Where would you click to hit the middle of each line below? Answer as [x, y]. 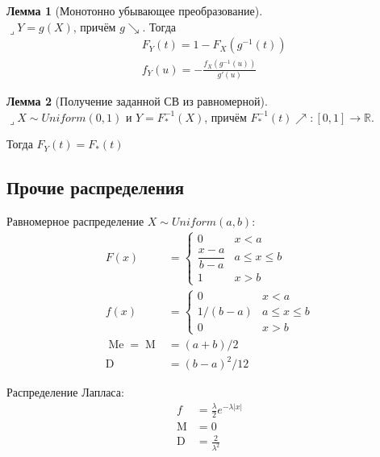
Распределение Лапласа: [65, 392]
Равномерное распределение [75, 220]
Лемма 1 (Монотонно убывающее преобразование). [135, 10]
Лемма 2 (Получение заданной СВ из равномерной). [137, 100]
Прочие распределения [96, 187]
